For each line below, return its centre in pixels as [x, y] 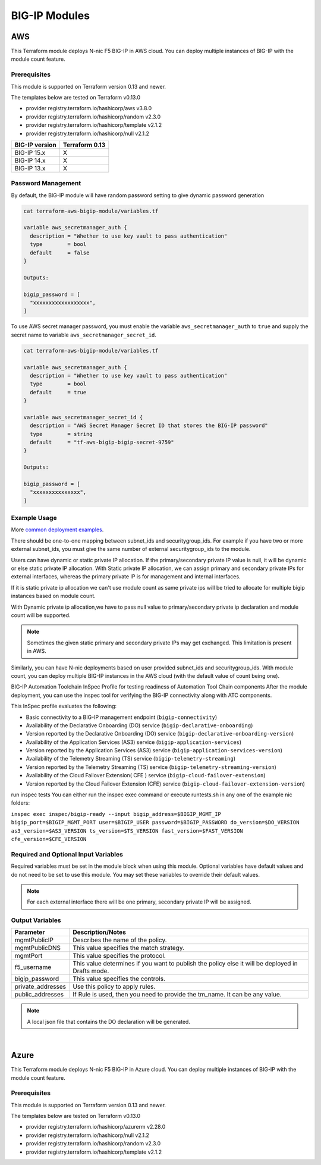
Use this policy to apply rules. [114, 987]
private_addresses [40, 987]
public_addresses [39, 995]
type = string [62, 434]
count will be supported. [41, 615]
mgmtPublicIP [34, 940]
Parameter [30, 932]
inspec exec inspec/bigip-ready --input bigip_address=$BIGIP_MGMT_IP [116, 814]
